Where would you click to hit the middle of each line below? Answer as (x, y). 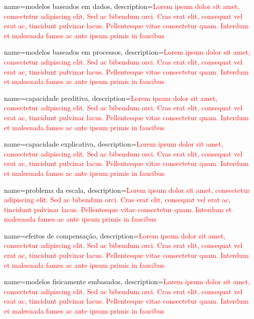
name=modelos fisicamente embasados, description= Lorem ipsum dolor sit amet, (127, 281)
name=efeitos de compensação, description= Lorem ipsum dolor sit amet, (115, 235)
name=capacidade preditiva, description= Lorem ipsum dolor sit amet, (111, 98)
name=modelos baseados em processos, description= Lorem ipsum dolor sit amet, (127, 52)
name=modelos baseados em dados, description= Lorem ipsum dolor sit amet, (122, 6)
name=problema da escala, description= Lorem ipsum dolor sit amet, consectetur (127, 190)
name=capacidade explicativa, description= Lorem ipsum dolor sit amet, (114, 144)
